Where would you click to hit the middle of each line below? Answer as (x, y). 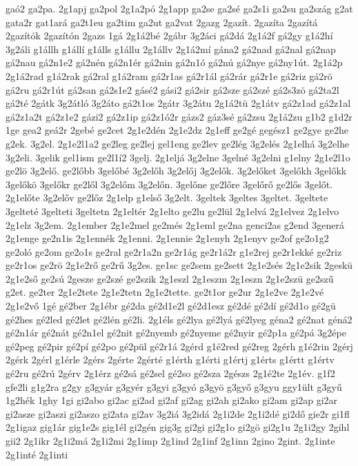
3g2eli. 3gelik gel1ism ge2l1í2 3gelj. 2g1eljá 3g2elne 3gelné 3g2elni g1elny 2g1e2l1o (178, 157)
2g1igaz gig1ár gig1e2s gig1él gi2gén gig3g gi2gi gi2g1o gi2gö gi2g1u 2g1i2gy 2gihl (178, 427)
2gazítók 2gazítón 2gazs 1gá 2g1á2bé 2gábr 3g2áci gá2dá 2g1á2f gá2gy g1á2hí (169, 36)
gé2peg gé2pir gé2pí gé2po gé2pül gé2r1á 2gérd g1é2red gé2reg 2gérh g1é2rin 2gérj (179, 346)
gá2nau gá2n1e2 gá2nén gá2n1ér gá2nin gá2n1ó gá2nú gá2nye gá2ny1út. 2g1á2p (174, 62)
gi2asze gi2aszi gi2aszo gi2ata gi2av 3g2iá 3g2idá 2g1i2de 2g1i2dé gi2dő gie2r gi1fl (178, 413)
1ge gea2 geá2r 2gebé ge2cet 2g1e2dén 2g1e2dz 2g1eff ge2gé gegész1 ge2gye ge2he (177, 130)
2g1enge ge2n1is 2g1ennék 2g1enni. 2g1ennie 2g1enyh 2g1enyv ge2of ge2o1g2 (167, 238)
